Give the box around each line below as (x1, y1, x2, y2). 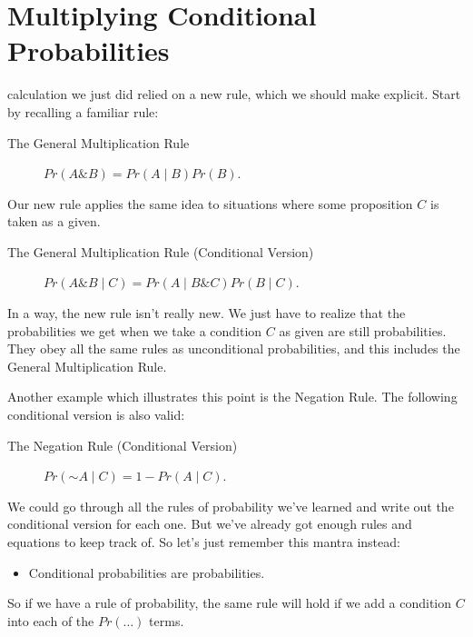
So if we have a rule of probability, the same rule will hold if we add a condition (7, 593, 452, 612)
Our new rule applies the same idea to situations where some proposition (7, 194, 413, 213)
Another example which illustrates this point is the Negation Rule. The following (7, 387, 458, 406)
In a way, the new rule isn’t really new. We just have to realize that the (7, 304, 406, 323)
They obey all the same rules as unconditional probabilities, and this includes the (7, 339, 460, 358)
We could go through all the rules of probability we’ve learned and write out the (7, 496, 454, 515)
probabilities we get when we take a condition (7, 321, 262, 340)
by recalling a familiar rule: (7, 102, 159, 121)
